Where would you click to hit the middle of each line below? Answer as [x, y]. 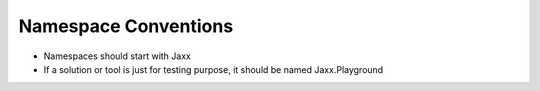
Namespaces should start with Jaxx [117, 56]
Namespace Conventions [126, 26]
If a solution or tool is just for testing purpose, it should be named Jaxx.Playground [213, 69]
